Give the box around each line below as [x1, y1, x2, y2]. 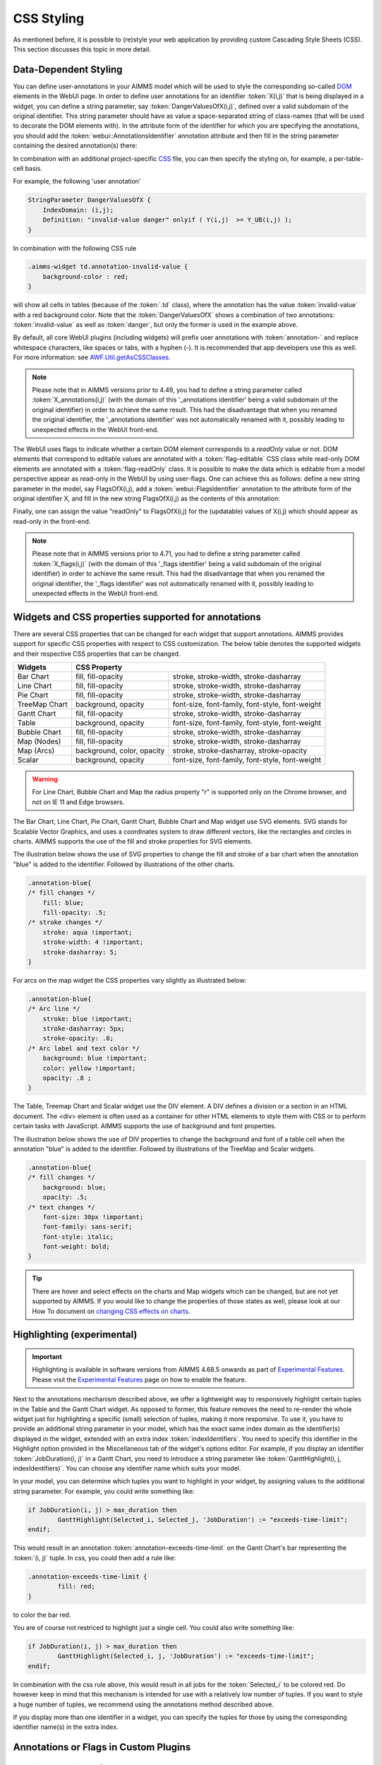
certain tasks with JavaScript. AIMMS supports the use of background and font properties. [13, 1122, 277, 1130]
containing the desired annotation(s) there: [13, 141, 138, 150]
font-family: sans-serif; [42, 1223, 133, 1231]
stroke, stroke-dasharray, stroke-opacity [172, 746, 308, 755]
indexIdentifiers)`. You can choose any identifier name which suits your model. [13, 1464, 241, 1472]
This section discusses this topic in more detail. [13, 44, 151, 53]
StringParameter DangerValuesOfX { [28, 196, 151, 204]
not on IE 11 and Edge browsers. [32, 798, 125, 806]
